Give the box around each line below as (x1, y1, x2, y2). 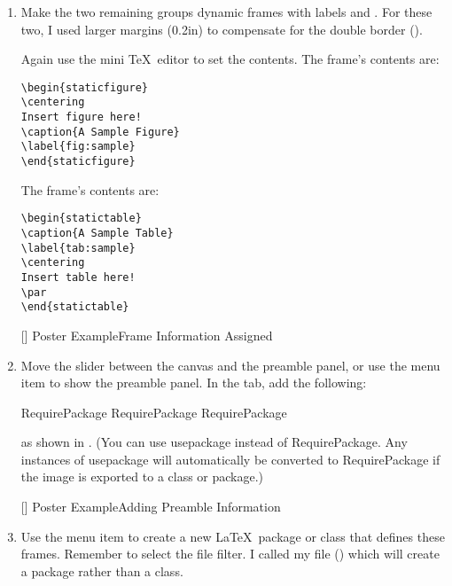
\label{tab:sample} (20, 241, 136, 254)
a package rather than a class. (20, 561, 183, 580)
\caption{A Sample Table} (20, 226, 174, 239)
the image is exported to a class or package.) (20, 467, 264, 486)
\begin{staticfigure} (20, 81, 148, 94)
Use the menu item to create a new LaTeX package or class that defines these (20, 527, 445, 545)
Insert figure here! (20, 111, 142, 124)
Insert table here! (20, 270, 136, 284)
